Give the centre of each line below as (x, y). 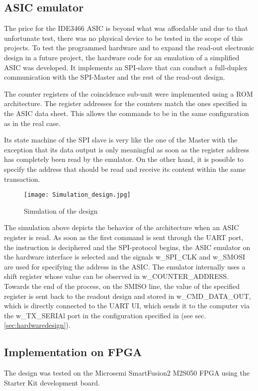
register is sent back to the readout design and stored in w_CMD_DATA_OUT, (128, 296)
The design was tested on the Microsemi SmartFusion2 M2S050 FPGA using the (127, 373)
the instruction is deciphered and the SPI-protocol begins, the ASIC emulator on (127, 247)
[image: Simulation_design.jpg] (77, 195)
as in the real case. (32, 123)
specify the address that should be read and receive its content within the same (125, 169)
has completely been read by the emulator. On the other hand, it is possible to (124, 159)
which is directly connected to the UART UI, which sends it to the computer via (127, 306)
